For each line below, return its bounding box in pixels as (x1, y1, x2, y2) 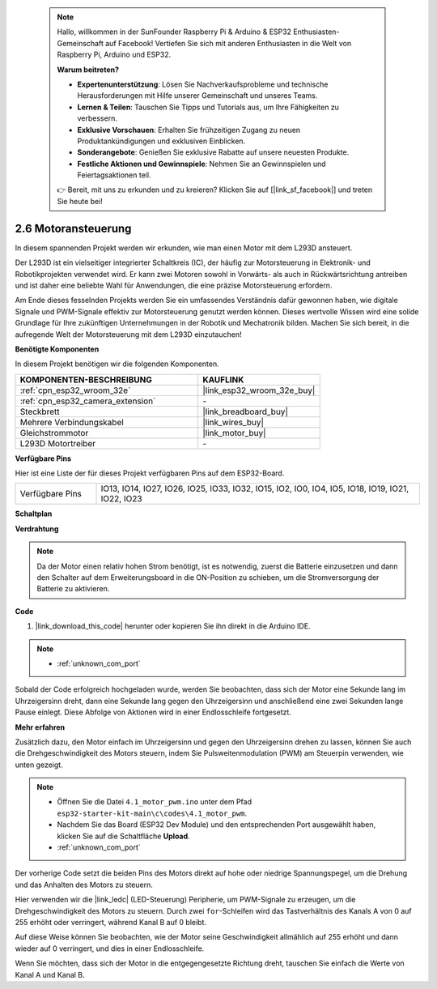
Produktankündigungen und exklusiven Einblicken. (77, 136, 246, 146)
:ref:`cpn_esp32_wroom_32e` (19, 385, 131, 396)
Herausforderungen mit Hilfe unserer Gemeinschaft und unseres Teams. (77, 91, 318, 100)
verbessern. (77, 113, 117, 123)
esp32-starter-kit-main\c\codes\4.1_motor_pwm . (57, 808, 247, 818)
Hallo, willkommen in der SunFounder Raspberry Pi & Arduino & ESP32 (57, 27, 291, 36)
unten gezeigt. (15, 760, 64, 769)
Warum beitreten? (57, 65, 120, 75)
